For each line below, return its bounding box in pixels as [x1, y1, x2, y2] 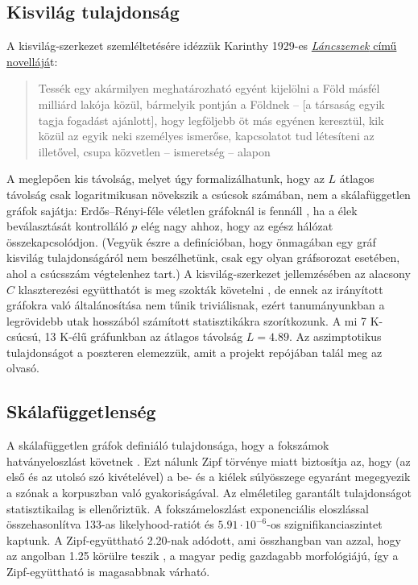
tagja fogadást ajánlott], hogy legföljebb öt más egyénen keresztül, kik [38, 111, 384, 128]
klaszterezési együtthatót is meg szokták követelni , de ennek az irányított [18, 280, 383, 297]
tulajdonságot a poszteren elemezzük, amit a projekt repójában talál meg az [6, 343, 383, 360]
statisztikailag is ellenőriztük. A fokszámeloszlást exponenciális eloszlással [6, 500, 369, 517]
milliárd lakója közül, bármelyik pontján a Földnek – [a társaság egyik [38, 95, 385, 112]
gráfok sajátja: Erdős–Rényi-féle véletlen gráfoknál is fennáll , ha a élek [6, 201, 358, 218]
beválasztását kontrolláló [6, 218, 128, 234]
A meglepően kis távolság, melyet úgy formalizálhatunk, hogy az [6, 170, 325, 187]
